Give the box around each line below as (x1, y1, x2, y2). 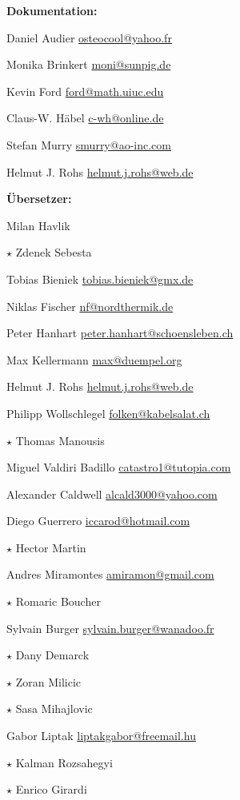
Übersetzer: (6, 190, 72, 207)
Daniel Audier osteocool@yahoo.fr (6, 29, 172, 46)
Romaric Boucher (15, 593, 101, 610)
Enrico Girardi (15, 781, 87, 798)
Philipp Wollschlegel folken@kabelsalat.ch (6, 404, 210, 421)
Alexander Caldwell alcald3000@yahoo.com (6, 485, 218, 502)
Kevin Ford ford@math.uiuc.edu (6, 82, 164, 99)
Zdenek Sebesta (15, 244, 92, 261)
